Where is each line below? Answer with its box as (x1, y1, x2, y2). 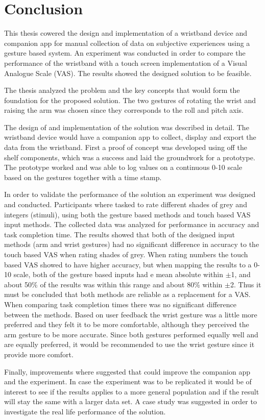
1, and (231, 269, 251, 280)
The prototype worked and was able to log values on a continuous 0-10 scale (4, 162, 243, 172)
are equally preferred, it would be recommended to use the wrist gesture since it (4, 339, 255, 350)
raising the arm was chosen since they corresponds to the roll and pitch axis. (4, 105, 244, 115)
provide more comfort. (4, 349, 74, 359)
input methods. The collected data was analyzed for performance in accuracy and (4, 219, 259, 230)
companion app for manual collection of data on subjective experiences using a (4, 37, 250, 48)
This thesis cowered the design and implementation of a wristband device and (4, 28, 248, 38)
